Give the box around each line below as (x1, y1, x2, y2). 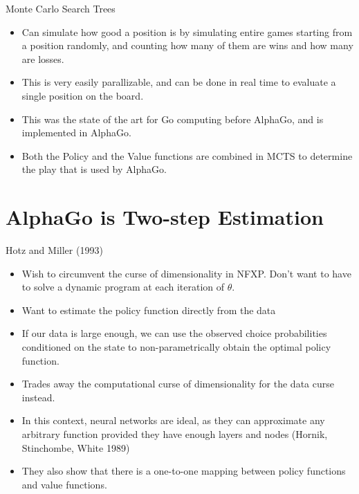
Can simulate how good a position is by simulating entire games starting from (21, 24, 353, 39)
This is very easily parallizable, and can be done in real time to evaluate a (21, 75, 336, 89)
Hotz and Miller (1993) (6, 243, 103, 257)
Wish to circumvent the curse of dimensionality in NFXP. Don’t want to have (21, 266, 351, 280)
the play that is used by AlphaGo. (21, 162, 167, 176)
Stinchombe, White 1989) (21, 440, 130, 455)
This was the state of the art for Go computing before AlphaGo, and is (21, 111, 324, 126)
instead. (21, 390, 55, 404)
